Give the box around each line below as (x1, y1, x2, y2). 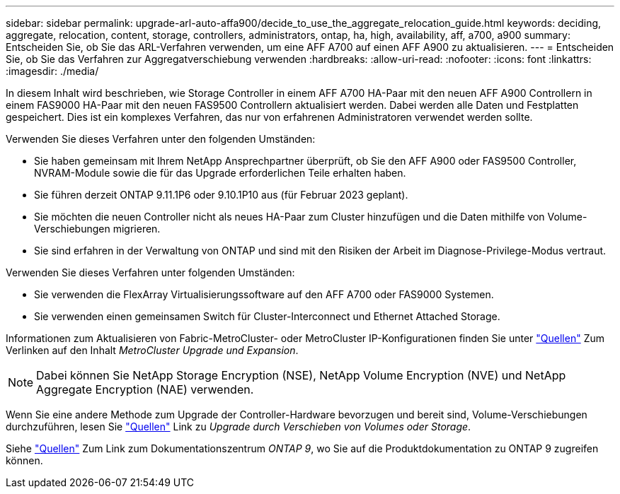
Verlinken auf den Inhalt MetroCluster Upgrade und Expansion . (6, 344, 299, 356)
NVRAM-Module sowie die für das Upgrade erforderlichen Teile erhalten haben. (34, 167, 406, 179)
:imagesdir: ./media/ (6, 65, 99, 77)
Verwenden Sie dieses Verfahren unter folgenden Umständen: (6, 266, 295, 278)
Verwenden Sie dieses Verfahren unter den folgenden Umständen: (6, 133, 316, 145)
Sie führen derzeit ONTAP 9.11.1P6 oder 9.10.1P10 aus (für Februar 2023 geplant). (34, 189, 408, 201)
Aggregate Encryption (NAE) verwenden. (36, 382, 254, 396)
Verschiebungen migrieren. (34, 223, 161, 235)
